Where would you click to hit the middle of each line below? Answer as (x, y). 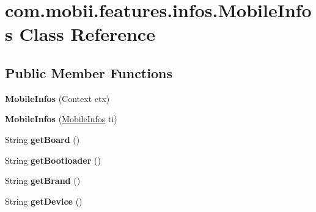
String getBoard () (42, 139)
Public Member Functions (89, 72)
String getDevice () (44, 201)
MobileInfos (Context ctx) (57, 98)
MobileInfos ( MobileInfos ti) (61, 119)
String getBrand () (43, 181)
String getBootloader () (53, 160)
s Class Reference (80, 34)
